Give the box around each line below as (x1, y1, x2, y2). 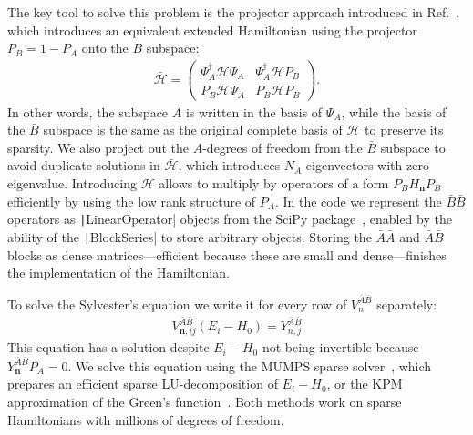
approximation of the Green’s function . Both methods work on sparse (7, 392, 402, 411)
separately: (376, 294, 437, 313)
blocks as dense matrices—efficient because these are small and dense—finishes (7, 245, 447, 264)
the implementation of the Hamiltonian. (7, 263, 230, 282)
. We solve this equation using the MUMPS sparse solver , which (67, 356, 432, 375)
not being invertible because (262, 338, 419, 357)
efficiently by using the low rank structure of (7, 191, 256, 210)
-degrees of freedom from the (202, 137, 363, 157)
